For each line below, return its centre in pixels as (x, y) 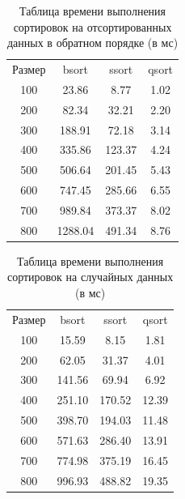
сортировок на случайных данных (90, 277)
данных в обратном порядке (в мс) (92, 43)
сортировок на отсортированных (92, 26)
